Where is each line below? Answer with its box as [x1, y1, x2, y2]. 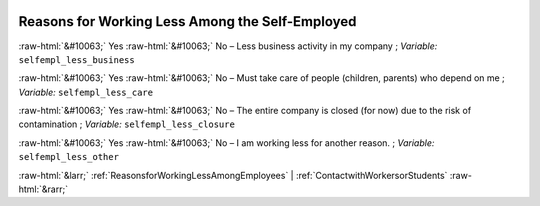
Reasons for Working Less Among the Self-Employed [18, 13, 357, 30]
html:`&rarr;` [18, 183, 69, 195]
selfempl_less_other [18, 151, 120, 163]
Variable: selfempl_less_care [18, 86, 154, 98]
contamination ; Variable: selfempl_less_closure [18, 118, 235, 130]
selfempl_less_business [18, 54, 135, 65]
